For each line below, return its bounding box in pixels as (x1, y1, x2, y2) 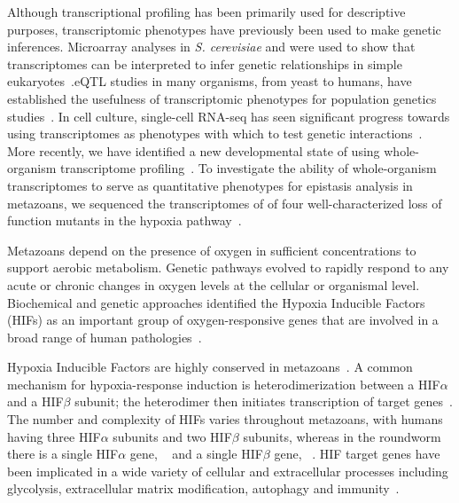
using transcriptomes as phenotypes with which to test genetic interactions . (7, 124, 423, 143)
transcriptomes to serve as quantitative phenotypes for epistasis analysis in (7, 176, 413, 194)
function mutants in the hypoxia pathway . (7, 211, 242, 230)
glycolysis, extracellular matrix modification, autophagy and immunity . (7, 479, 400, 498)
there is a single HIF (7, 444, 119, 463)
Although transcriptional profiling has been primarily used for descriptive (7, 3, 406, 20)
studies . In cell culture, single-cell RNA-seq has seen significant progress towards (7, 106, 450, 125)
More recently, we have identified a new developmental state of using (7, 141, 380, 160)
